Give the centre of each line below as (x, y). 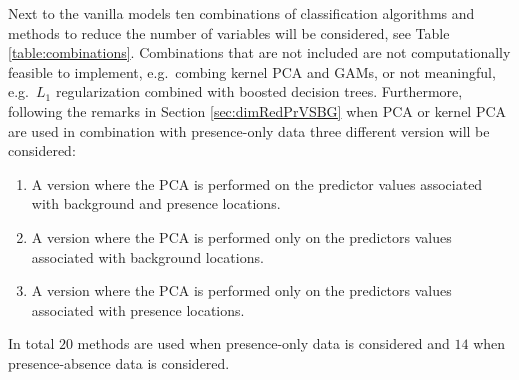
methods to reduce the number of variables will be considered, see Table (229, 32)
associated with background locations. (147, 256)
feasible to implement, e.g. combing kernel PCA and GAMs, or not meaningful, (252, 71)
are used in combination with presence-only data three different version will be (249, 130)
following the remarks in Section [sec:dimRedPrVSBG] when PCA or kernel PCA (257, 110)
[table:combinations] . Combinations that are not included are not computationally (259, 52)
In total (31, 343)
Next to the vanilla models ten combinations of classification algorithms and (241, 13)
